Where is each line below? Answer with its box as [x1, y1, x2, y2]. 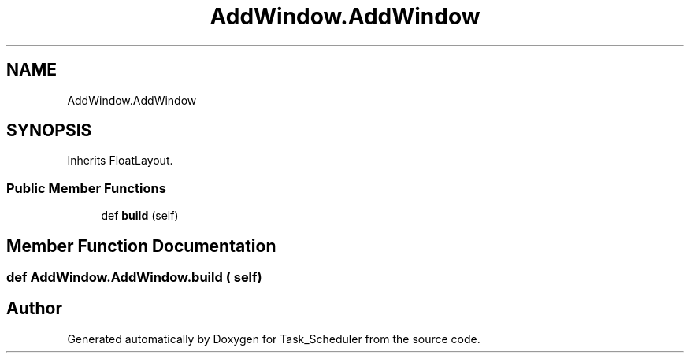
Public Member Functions [6, 179, 166, 196]
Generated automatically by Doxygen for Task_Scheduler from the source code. [67, 331, 480, 346]
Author [6, 298, 62, 319]
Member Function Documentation [6, 235, 276, 256]
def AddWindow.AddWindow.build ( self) [6, 269, 262, 286]
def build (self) [101, 209, 179, 223]
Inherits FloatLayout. [67, 154, 173, 168]
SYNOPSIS [6, 120, 92, 141]
